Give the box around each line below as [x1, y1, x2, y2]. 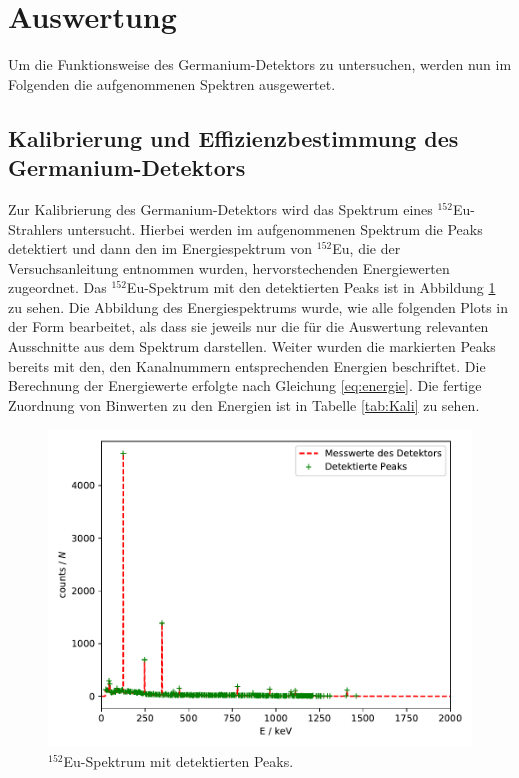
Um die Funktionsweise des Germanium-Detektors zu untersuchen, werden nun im [8, 54, 512, 75]
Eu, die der [332, 238, 401, 259]
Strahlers [8, 218, 63, 239]
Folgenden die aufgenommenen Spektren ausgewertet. [8, 73, 336, 94]
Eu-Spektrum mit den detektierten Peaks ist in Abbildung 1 [126, 277, 496, 298]
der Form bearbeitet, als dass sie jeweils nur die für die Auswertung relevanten [8, 316, 489, 337]
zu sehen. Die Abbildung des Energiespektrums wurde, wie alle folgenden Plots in [8, 296, 509, 317]
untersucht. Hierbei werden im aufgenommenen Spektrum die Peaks [67, 218, 483, 239]
